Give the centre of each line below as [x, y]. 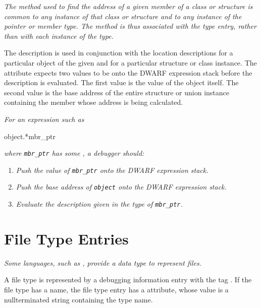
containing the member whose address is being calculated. [94, 102]
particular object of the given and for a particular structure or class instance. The [130, 62]
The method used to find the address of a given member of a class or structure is [128, 6]
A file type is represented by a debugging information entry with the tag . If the [128, 280]
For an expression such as [44, 119]
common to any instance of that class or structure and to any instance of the [123, 16]
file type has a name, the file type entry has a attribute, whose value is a [116, 290]
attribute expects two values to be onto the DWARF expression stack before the [128, 72]
